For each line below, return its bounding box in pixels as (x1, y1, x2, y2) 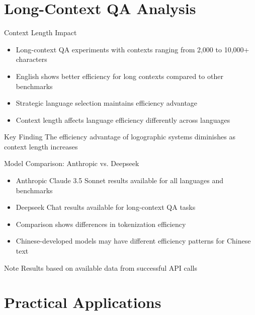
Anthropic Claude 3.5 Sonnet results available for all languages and (16, 175, 224, 186)
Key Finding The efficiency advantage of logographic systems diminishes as (4, 131, 235, 142)
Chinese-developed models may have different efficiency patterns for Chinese (16, 235, 251, 246)
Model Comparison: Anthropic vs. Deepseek (4, 158, 139, 169)
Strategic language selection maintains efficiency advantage (16, 98, 198, 108)
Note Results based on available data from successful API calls (4, 262, 197, 273)
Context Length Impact (4, 27, 77, 38)
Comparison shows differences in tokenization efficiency (16, 218, 186, 229)
